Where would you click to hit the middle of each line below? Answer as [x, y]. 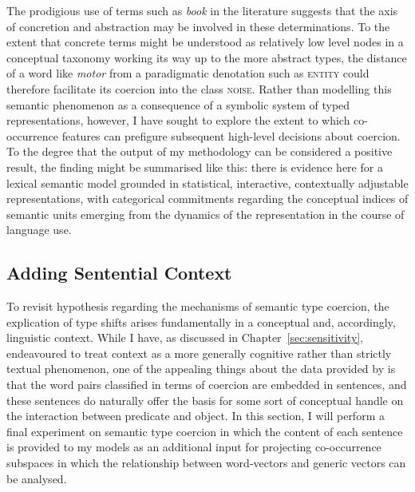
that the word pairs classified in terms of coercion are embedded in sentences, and [207, 385]
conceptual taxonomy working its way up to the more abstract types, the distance [207, 57]
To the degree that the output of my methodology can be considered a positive [200, 151]
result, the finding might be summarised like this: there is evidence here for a [195, 167]
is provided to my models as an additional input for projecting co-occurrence [194, 447]
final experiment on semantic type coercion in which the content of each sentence [205, 431]
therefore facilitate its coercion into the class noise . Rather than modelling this [199, 88]
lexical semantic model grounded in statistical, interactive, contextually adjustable [207, 183]
